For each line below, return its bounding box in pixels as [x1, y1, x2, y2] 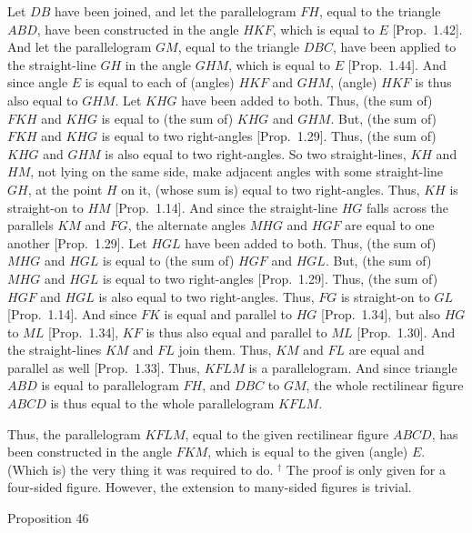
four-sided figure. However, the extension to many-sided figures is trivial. [7, 478, 412, 497]
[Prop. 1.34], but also [321, 305, 441, 324]
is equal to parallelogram [41, 376, 179, 395]
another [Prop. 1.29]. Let [7, 233, 147, 252]
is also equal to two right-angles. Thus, [98, 287, 315, 306]
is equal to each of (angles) [85, 73, 235, 92]
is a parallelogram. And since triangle [248, 357, 457, 377]
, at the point [27, 179, 103, 198]
